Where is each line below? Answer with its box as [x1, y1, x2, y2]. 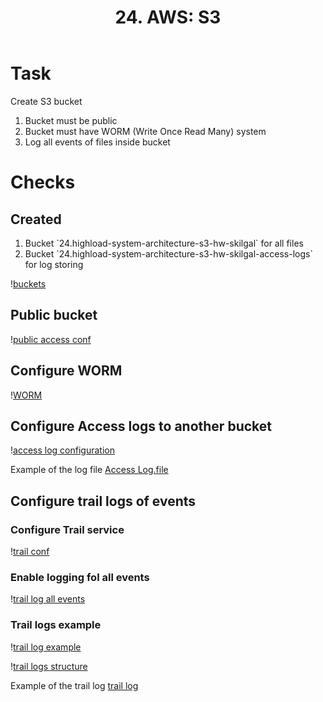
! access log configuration [10, 444, 115, 456]
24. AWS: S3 [114, 6, 222, 29]
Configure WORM [10, 362, 123, 380]
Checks [10, 171, 76, 194]
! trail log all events [10, 593, 86, 605]
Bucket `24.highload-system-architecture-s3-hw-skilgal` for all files [24, 237, 304, 249]
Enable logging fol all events [10, 570, 150, 584]
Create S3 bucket [10, 95, 83, 107]
